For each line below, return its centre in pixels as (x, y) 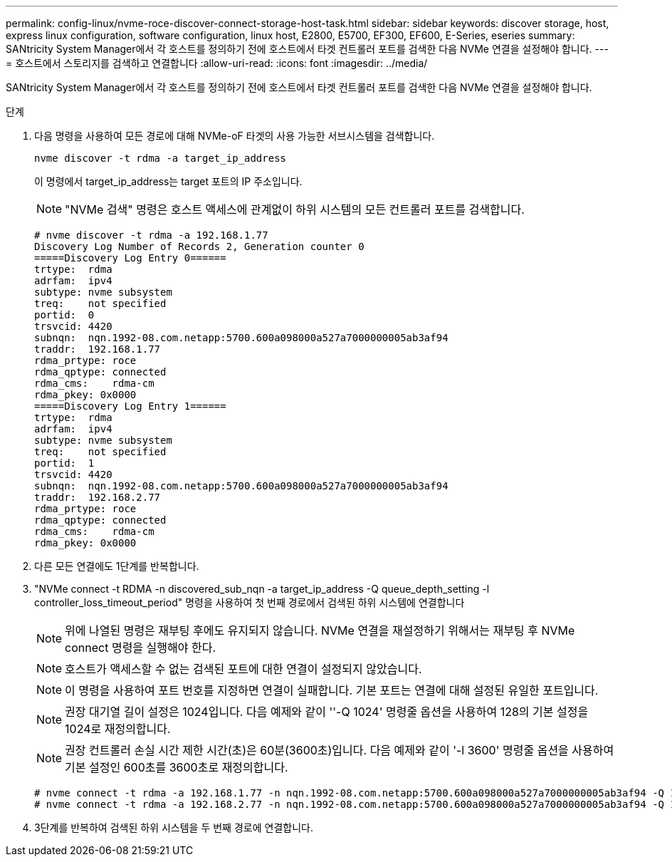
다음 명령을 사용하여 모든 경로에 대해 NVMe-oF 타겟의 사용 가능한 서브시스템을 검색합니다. (235, 136)
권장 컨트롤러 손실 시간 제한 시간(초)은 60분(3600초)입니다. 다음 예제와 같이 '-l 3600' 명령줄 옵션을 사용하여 (340, 750)
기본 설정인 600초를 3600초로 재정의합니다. (177, 767)
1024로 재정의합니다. (118, 729)
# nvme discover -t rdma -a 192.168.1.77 (151, 235)
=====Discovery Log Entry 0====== (130, 258)
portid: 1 (64, 463)
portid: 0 (64, 315)
